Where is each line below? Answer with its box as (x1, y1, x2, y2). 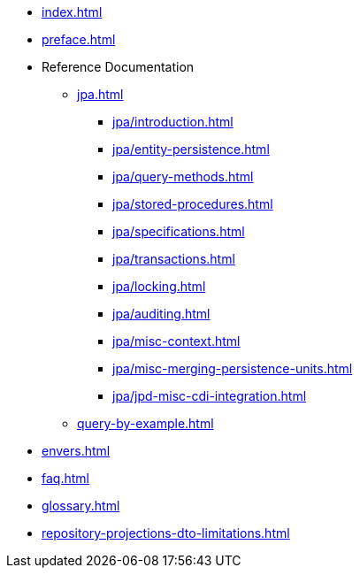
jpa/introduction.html (112, 114, 234, 129)
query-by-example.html (77, 416, 214, 431)
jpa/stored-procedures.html (112, 196, 273, 211)
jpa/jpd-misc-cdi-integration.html (112, 388, 307, 403)
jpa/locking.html (112, 279, 206, 294)
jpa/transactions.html (112, 251, 235, 266)
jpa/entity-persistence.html (112, 142, 270, 157)
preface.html (42, 32, 116, 47)
